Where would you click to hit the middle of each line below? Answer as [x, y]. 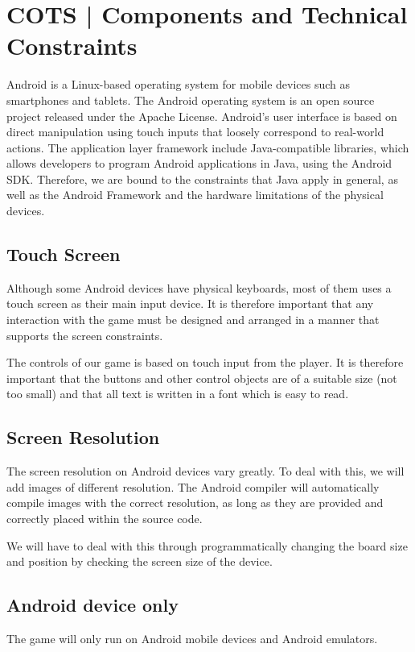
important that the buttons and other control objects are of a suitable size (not [202, 378]
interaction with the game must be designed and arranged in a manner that [193, 320]
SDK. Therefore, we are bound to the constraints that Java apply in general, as [202, 179]
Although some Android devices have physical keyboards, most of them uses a [199, 287]
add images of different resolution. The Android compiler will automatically [193, 486]
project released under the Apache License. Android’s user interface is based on [202, 116]
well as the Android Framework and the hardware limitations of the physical [195, 195]
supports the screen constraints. [85, 335]
